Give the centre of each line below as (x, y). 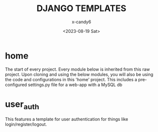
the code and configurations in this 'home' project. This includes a (71, 79)
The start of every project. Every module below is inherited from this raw (78, 69)
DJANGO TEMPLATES (81, 8)
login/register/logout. (26, 124)
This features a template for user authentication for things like (67, 119)
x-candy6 (81, 22)
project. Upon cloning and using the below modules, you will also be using (79, 74)
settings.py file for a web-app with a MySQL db (75, 85)
